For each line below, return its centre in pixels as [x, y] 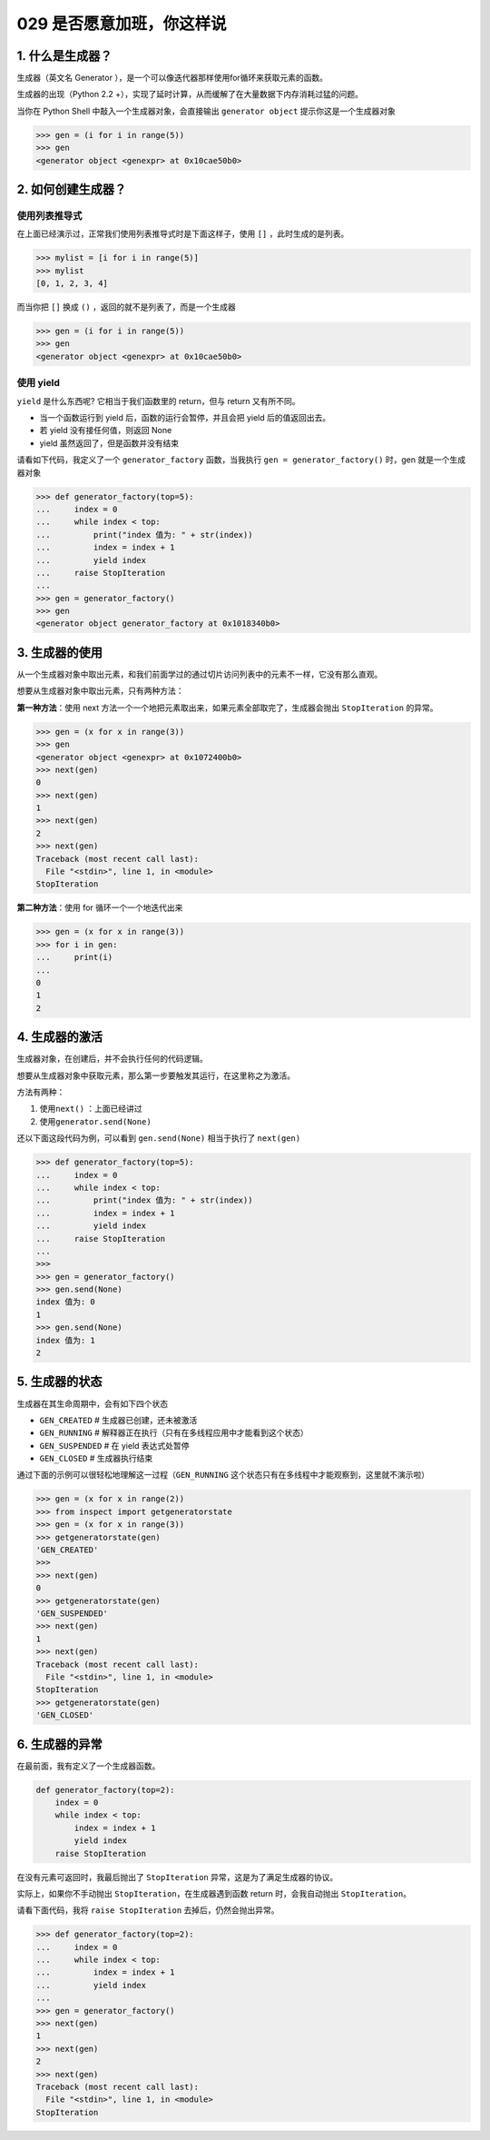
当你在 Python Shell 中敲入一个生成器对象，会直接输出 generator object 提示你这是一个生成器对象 [206, 111]
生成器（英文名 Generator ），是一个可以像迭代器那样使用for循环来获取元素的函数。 [172, 78]
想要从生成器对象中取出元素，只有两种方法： [100, 691]
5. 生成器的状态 [59, 1382]
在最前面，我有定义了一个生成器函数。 [88, 1766]
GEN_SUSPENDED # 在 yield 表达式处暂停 [114, 1445]
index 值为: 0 [65, 1302]
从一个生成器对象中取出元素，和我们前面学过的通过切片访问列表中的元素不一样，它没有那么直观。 [200, 674]
